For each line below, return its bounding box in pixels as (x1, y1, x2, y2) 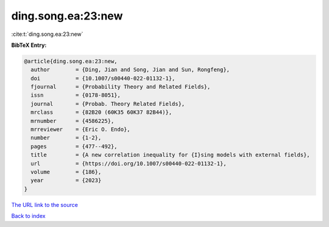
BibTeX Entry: (11, 41, 47, 49)
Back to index (11, 212, 46, 220)
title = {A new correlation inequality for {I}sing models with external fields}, (30, 152, 310, 158)
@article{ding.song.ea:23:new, (24, 58, 118, 65)
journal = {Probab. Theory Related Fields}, (30, 100, 185, 107)
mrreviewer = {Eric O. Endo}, (30, 126, 130, 133)
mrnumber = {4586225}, (30, 117, 115, 124)
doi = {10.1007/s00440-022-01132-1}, (30, 75, 175, 82)
